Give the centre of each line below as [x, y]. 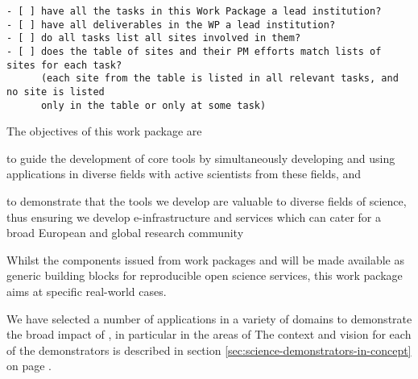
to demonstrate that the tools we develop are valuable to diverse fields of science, [207, 201]
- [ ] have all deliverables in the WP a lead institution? [171, 25]
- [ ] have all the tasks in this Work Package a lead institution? [194, 11]
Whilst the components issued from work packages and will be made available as [206, 259]
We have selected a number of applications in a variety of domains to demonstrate [209, 318]
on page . [29, 366]
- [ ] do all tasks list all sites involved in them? [154, 38]
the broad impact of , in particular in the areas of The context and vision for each [209, 334]
